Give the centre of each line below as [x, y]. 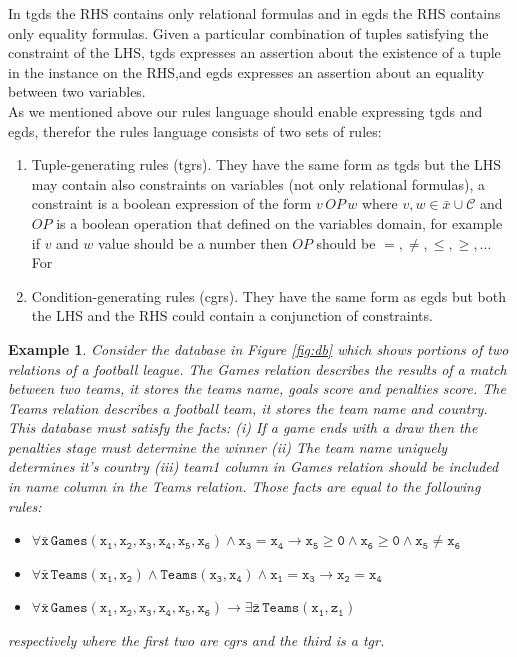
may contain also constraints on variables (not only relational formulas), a [258, 183]
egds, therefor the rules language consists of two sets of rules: [195, 130]
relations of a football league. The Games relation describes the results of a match [257, 368]
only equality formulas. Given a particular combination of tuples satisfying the [248, 32]
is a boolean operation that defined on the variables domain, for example [279, 222]
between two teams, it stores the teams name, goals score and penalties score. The [257, 388]
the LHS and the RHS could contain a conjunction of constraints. [232, 315]
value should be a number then [193, 242]
